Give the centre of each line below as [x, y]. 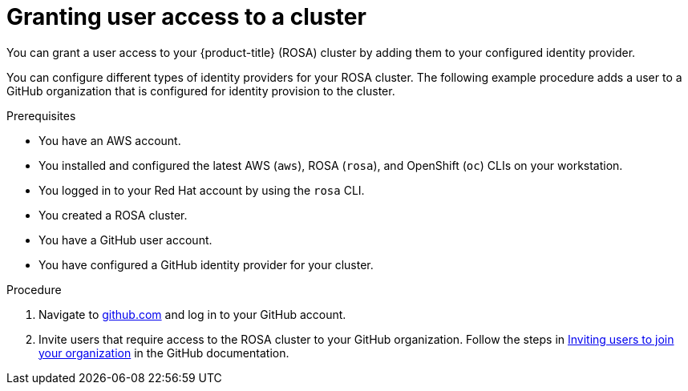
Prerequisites [41, 115]
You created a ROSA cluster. [113, 215]
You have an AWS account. [110, 140]
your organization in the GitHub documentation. [164, 353]
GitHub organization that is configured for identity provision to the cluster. [201, 91]
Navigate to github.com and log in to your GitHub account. [192, 314]
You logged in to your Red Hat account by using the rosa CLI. [202, 190]
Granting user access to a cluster [186, 17]
